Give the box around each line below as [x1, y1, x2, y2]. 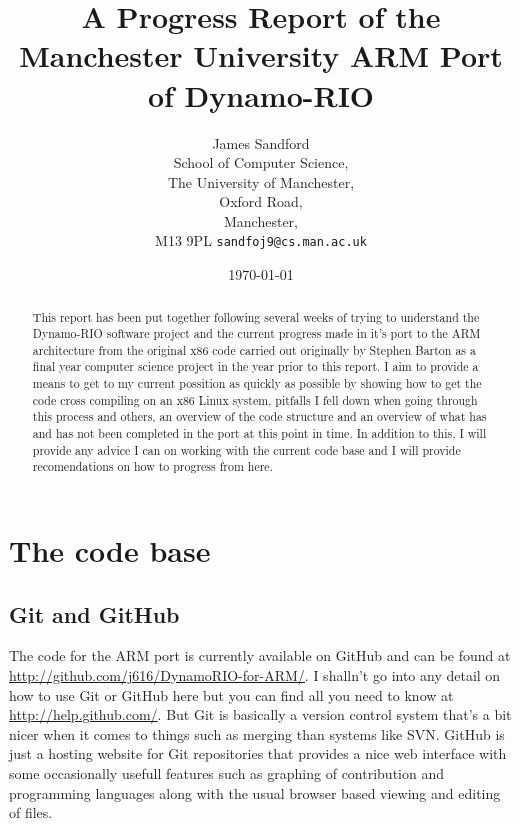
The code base [9, 530, 211, 571]
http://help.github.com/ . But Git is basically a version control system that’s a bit [9, 704, 512, 725]
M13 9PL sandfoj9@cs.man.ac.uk [155, 230, 367, 251]
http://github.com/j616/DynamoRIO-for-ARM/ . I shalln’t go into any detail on [9, 665, 501, 686]
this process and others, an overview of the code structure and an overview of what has [32, 408, 487, 425]
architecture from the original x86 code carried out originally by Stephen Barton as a [32, 341, 476, 358]
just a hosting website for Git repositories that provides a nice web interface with [9, 743, 507, 764]
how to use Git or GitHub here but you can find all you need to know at [9, 684, 454, 705]
